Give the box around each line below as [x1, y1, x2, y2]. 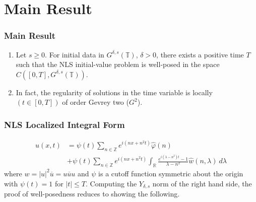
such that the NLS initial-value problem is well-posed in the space [16, 59, 220, 70]
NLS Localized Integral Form [4, 118, 125, 130]
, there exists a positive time [156, 49, 244, 59]
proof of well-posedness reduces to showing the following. [4, 188, 180, 198]
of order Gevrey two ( [62, 97, 129, 107]
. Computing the [86, 178, 137, 188]
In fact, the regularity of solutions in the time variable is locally [16, 87, 213, 97]
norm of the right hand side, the [152, 178, 252, 188]
